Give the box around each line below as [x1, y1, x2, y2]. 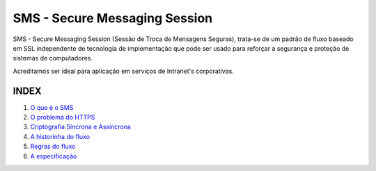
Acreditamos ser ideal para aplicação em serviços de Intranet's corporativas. [13, 67, 235, 75]
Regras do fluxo [30, 142, 76, 151]
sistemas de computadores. [13, 54, 93, 63]
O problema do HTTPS [30, 113, 95, 122]
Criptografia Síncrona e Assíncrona [30, 122, 132, 131]
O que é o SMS [30, 103, 74, 111]
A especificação [30, 152, 77, 160]
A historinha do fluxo [30, 132, 91, 140]
